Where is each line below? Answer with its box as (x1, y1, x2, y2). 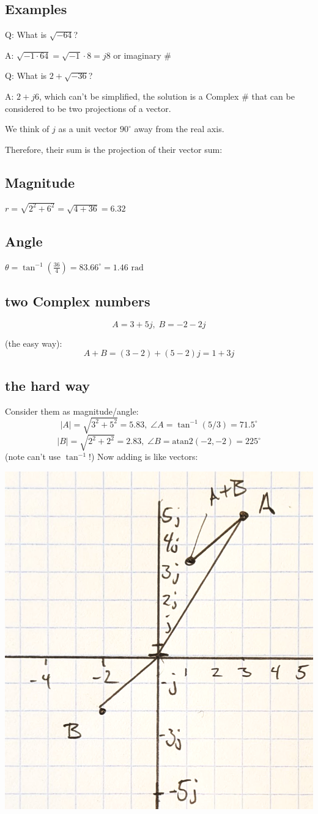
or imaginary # (113, 48, 171, 61)
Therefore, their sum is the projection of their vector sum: (5, 142, 223, 155)
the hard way (5, 376, 91, 394)
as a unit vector (58, 122, 117, 135)
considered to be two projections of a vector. (5, 102, 171, 114)
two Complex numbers (5, 292, 150, 311)
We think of (5, 122, 50, 135)
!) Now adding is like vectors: (89, 450, 198, 463)
